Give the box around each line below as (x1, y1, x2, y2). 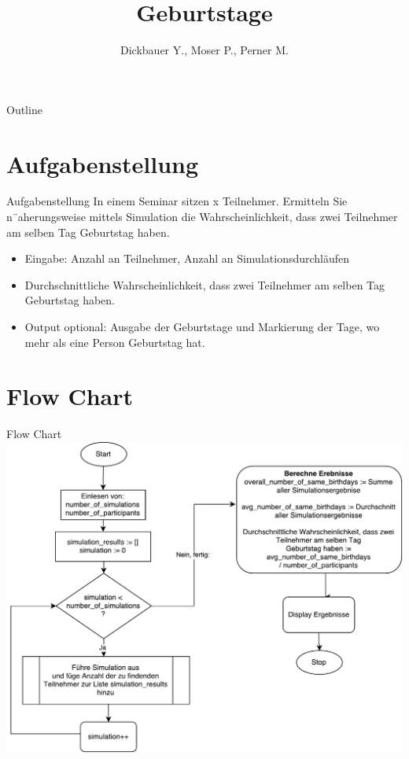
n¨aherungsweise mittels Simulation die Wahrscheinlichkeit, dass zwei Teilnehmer (6, 208, 398, 225)
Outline (6, 101, 42, 117)
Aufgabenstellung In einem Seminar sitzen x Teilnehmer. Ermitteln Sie (6, 193, 348, 209)
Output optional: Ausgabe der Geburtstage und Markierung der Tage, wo (24, 319, 380, 334)
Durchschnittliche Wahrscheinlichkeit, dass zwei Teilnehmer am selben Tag (24, 276, 385, 293)
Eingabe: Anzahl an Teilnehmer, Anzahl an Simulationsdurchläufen (24, 250, 350, 267)
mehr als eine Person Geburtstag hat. (24, 333, 205, 350)
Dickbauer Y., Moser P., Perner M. (120, 42, 289, 58)
